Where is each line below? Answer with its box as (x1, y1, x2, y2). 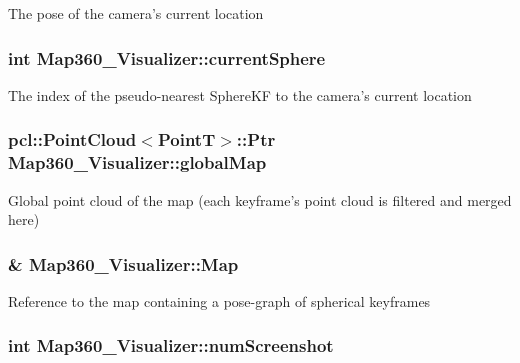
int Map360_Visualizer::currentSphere (8, 45, 326, 70)
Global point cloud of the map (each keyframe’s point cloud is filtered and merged (8, 189, 512, 210)
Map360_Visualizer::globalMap (8, 150, 267, 175)
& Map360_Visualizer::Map (8, 251, 239, 276)
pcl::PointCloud (8, 127, 137, 152)
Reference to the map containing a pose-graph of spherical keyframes (8, 290, 431, 311)
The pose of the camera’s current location (8, 3, 264, 23)
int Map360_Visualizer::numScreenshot (8, 333, 334, 358)
